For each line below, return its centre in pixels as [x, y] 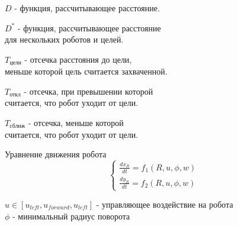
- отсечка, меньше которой [76, 123]
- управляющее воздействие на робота [165, 204]
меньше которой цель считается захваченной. [86, 71]
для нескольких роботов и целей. [64, 39]
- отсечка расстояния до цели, [78, 59]
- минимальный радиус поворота [71, 216]
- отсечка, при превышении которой [89, 91]
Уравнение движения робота [56, 154]
